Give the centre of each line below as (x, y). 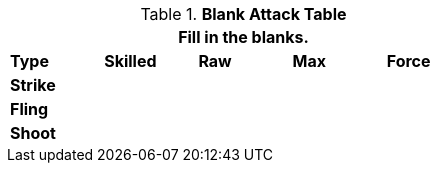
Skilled (130, 61)
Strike (33, 85)
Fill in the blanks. (243, 37)
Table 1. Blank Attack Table (243, 14)
